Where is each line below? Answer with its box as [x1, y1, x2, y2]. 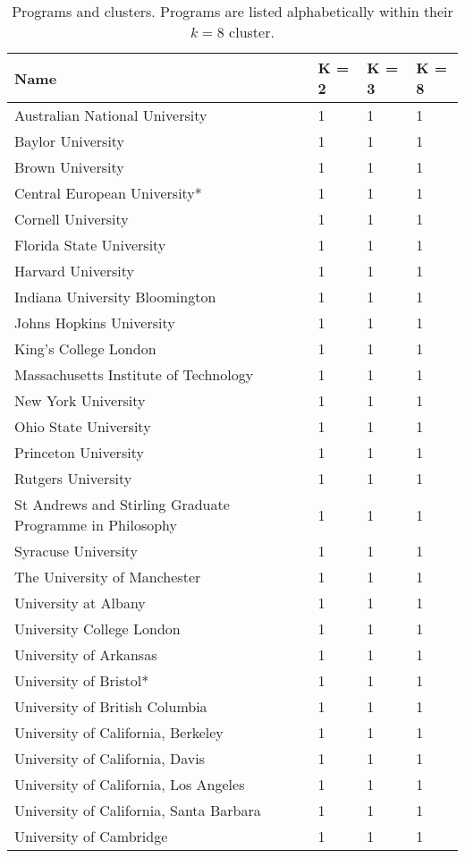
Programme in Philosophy [14, 514, 177, 535]
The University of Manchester [14, 566, 201, 587]
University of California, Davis [14, 748, 205, 769]
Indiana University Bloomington [14, 286, 216, 307]
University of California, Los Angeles [14, 774, 245, 794]
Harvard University [14, 260, 135, 281]
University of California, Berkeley [14, 722, 224, 743]
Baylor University [14, 131, 125, 151]
